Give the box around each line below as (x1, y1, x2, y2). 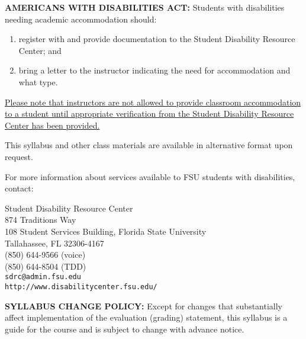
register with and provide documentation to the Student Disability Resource (18, 33, 295, 45)
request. (5, 150, 33, 162)
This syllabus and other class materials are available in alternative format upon (5, 139, 293, 151)
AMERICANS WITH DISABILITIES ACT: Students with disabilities (5, 1, 285, 13)
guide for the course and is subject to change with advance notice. (5, 322, 244, 335)
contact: (5, 182, 34, 194)
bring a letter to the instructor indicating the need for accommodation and (18, 64, 291, 76)
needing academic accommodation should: (5, 12, 157, 25)
